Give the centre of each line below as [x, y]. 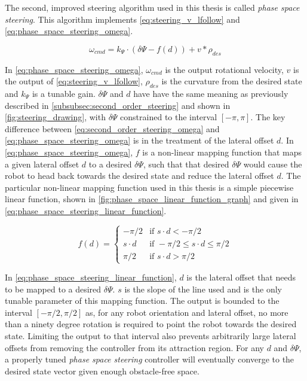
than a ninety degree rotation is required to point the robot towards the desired [151, 324]
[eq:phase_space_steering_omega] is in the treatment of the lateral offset [139, 140]
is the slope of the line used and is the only [203, 289]
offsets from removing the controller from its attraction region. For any [134, 347]
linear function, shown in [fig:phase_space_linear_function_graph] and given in [152, 199]
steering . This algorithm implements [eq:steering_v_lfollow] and [122, 19]
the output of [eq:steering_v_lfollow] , [74, 81]
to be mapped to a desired [53, 289]
